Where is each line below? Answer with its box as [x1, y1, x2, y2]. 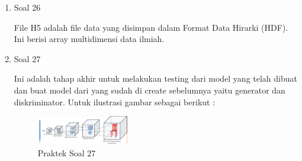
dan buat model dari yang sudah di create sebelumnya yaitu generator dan [14, 83, 285, 96]
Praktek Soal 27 [37, 146, 96, 159]
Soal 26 [14, 1, 41, 13]
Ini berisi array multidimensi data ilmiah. [14, 33, 165, 45]
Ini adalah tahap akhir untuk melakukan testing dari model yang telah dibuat [14, 72, 297, 85]
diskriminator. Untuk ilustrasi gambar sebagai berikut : [14, 95, 216, 108]
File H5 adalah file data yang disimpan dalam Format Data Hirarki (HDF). [14, 21, 288, 33]
